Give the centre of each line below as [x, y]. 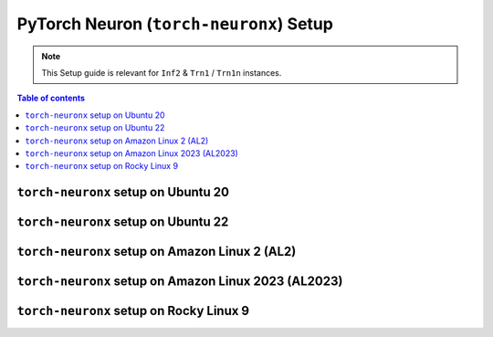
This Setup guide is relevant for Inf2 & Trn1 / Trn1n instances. [162, 72]
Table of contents [51, 98]
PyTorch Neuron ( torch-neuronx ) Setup [175, 24]
